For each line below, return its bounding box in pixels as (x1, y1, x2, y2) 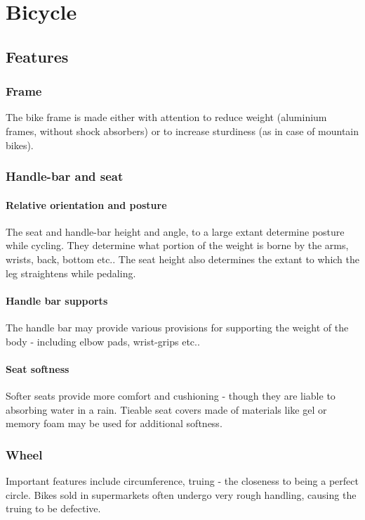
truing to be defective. (6, 501, 101, 516)
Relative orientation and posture (6, 197, 167, 212)
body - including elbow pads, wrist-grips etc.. (6, 334, 200, 348)
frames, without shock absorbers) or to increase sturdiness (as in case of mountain (6, 123, 359, 138)
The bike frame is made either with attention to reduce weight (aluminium (6, 110, 327, 125)
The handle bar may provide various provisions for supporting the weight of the (6, 319, 349, 334)
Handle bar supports (6, 293, 108, 307)
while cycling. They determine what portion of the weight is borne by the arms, (6, 238, 349, 253)
